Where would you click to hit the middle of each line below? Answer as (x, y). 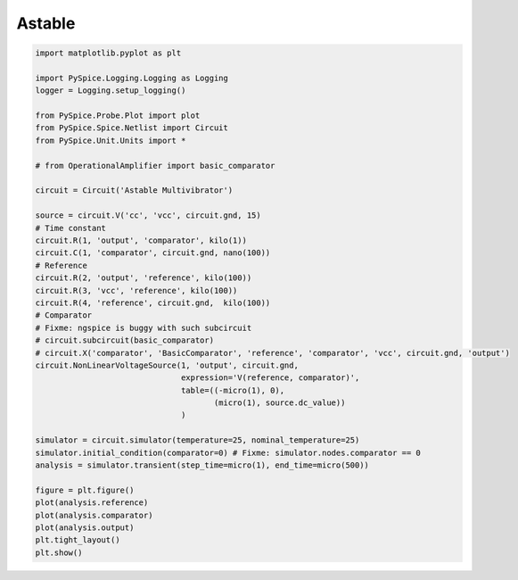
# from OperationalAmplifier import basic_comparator (155, 166)
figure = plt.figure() (85, 490)
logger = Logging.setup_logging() (111, 91)
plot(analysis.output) (85, 527)
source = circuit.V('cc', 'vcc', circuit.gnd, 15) (148, 215)
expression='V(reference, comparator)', (270, 378)
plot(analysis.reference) (92, 503)
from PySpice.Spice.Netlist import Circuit (132, 128)
